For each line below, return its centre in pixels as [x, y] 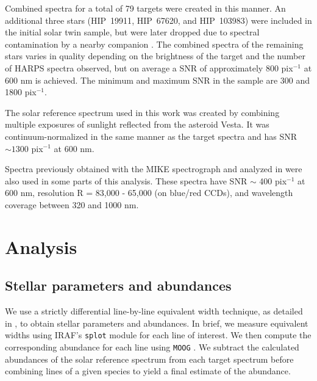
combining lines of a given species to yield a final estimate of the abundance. [148, 371]
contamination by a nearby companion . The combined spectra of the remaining [154, 44]
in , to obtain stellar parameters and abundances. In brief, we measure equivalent [157, 323]
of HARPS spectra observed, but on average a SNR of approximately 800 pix [149, 67]
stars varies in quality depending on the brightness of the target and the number [155, 56]
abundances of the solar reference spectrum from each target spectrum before [149, 359]
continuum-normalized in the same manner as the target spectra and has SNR [151, 136]
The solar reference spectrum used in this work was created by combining [142, 112]
